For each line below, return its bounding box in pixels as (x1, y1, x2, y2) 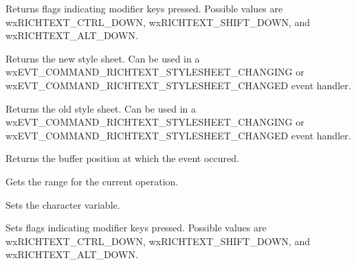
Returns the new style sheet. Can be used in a (5, 51, 200, 65)
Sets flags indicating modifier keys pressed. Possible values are (5, 220, 267, 235)
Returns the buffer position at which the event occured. (5, 151, 239, 165)
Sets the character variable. (5, 197, 120, 211)
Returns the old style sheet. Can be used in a (5, 101, 197, 115)
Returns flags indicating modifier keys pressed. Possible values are (5, 1, 283, 15)
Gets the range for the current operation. (5, 174, 179, 188)
